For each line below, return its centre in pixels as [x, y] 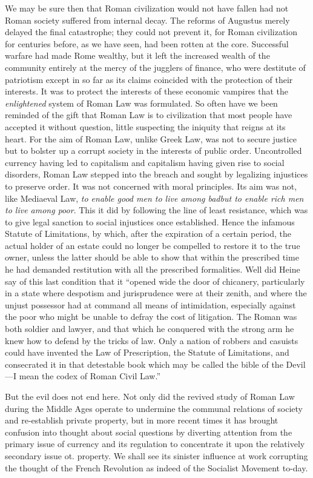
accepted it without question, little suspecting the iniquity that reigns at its [145, 126]
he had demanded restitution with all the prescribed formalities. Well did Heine [153, 269]
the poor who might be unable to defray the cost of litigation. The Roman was [151, 317]
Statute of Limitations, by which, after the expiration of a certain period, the [148, 234]
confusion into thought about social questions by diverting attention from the [149, 432]
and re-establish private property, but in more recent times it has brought [142, 420]
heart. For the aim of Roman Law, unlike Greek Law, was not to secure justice [151, 138]
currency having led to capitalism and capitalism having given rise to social [145, 162]
